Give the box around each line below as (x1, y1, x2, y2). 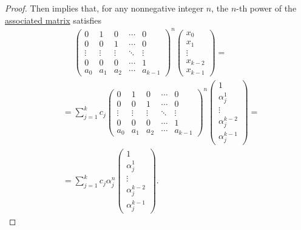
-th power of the (236, 2, 297, 14)
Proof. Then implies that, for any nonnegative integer (5, 2, 204, 14)
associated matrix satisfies (5, 13, 102, 26)
